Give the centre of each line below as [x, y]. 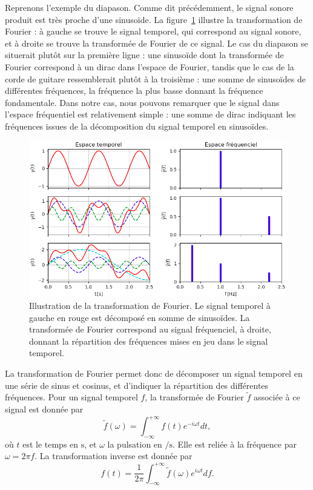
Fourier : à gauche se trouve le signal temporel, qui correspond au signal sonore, [153, 31]
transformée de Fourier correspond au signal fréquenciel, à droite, [150, 329]
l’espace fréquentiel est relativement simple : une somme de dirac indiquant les [150, 114]
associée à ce [277, 397]
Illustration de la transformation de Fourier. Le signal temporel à [150, 306]
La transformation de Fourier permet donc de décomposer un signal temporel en [154, 373]
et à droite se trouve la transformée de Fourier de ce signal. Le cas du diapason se [156, 43]
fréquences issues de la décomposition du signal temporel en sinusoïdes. [137, 126]
